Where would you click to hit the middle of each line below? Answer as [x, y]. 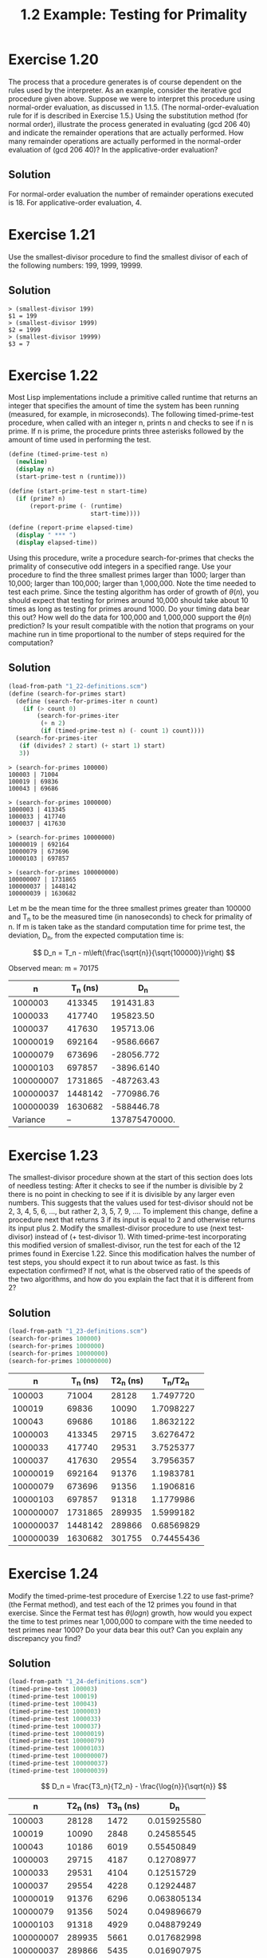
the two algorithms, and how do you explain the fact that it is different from [131, 1279]
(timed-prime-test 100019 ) [53, 1697]
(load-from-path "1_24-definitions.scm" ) [78, 1682]
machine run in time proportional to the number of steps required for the [127, 634]
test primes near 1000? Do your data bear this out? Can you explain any [126, 1630]
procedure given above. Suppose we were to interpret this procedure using [132, 98]
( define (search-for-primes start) [67, 694]
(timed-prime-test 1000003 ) [55, 1711]
